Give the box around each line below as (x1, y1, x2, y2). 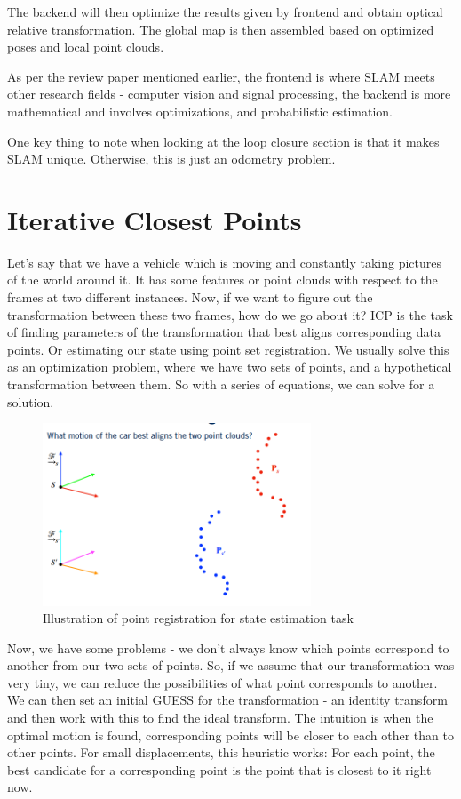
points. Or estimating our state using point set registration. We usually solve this (7, 340, 449, 358)
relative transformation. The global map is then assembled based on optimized (7, 20, 434, 38)
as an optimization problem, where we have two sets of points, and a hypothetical (7, 357, 452, 376)
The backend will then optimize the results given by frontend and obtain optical (7, 3, 443, 20)
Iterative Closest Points (7, 201, 302, 237)
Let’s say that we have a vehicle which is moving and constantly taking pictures (7, 252, 442, 271)
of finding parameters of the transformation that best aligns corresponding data (7, 323, 441, 341)
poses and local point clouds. (7, 37, 164, 56)
